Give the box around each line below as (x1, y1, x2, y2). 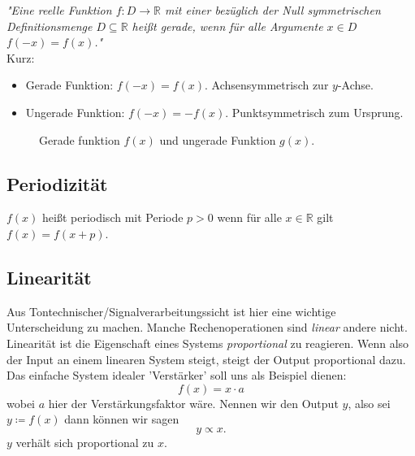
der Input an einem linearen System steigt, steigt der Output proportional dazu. (6, 350, 406, 367)
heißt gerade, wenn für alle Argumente (132, 17, 323, 34)
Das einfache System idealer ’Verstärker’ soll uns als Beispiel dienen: (6, 367, 347, 384)
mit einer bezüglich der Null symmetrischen (165, 2, 381, 18)
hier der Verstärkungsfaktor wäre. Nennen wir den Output (48, 394, 339, 411)
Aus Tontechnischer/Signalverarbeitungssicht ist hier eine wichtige (6, 302, 336, 319)
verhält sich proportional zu (15, 433, 154, 450)
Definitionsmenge (6, 17, 93, 34)
